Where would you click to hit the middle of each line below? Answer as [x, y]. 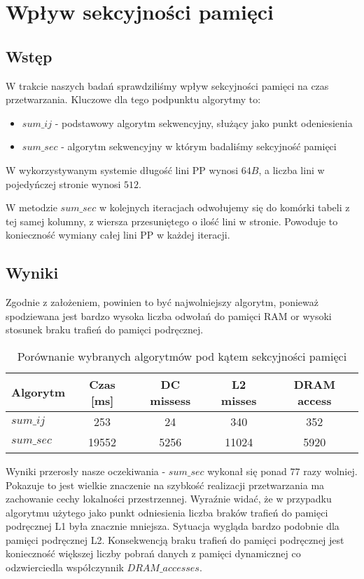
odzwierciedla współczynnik [65, 567]
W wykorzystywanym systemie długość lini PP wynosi [122, 169]
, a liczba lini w [292, 169]
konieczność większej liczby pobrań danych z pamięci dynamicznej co [153, 553]
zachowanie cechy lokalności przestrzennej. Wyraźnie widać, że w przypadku [169, 499]
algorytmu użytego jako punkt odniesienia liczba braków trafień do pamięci [167, 512]
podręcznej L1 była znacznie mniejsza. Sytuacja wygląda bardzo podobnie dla [173, 526]
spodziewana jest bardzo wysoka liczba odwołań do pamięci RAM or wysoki [169, 315]
